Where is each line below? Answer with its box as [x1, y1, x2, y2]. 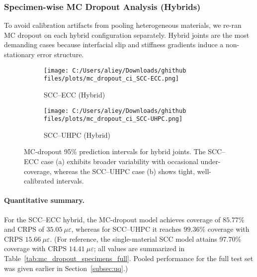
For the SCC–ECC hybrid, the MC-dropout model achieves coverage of [4, 214, 221, 224]
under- [200, 156, 221, 166]
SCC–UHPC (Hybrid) [44, 129, 111, 140]
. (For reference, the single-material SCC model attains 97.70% [50, 233, 242, 244]
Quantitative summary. [4, 195, 85, 205]
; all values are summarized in [93, 243, 185, 254]
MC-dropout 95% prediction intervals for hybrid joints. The [24, 146, 206, 157]
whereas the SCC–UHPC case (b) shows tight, [54, 166, 195, 176]
